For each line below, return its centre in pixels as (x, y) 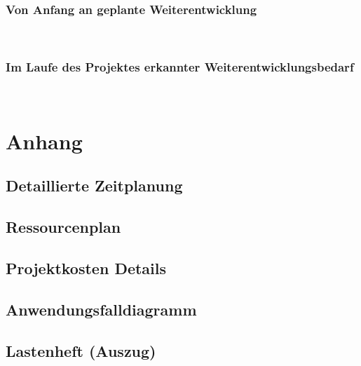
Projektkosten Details (86, 267)
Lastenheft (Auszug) (81, 350)
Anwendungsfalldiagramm (101, 309)
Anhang (44, 141)
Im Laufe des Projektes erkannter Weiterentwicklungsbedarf (180, 66)
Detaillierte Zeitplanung (94, 185)
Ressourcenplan (63, 227)
